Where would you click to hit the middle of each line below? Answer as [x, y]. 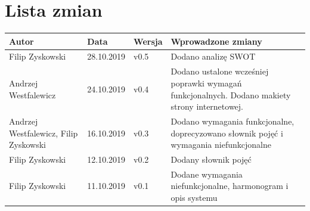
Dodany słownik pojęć [211, 159]
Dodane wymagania [207, 174]
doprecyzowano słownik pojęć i [227, 133]
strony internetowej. [207, 106]
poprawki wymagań [206, 83]
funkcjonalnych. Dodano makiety [231, 94]
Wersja [148, 41]
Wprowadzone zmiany [216, 41]
